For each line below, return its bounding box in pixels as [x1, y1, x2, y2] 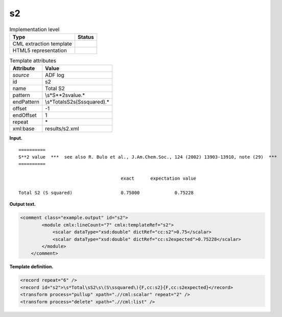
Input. [9, 135, 22, 141]
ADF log [45, 71, 65, 79]
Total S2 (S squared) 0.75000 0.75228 [18, 190, 194, 196]
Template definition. [9, 263, 54, 270]
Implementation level [9, 26, 60, 33]
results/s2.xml [45, 125, 79, 132]
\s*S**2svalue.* [45, 92, 85, 99]
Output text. [9, 201, 36, 207]
